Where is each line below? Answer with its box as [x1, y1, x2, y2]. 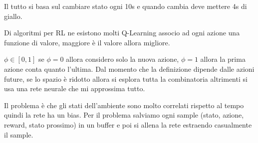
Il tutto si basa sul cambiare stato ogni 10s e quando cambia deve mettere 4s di [4, 1, 247, 11]
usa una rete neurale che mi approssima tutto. [4, 83, 145, 94]
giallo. [4, 10, 22, 21]
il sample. [4, 129, 33, 140]
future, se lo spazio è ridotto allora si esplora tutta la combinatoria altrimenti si [4, 73, 248, 84]
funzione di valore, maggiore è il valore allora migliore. [4, 37, 170, 47]
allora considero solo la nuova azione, [66, 54, 179, 64]
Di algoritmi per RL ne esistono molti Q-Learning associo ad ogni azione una [4, 27, 240, 38]
